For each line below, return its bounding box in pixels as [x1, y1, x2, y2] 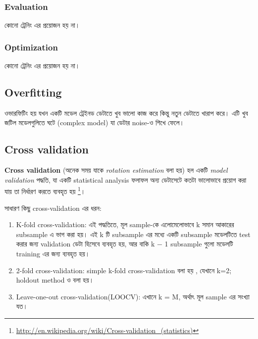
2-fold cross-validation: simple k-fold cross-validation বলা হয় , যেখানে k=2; [16, 265, 232, 275]
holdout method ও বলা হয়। [16, 275, 94, 285]
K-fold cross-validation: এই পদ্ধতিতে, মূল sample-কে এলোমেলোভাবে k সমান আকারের [16, 219, 234, 230]
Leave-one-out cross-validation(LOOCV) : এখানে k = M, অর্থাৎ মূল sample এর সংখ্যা [16, 291, 250, 301]
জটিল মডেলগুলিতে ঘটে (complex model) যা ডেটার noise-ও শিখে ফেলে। [4, 117, 184, 128]
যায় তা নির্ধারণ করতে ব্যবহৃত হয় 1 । [4, 185, 86, 196]
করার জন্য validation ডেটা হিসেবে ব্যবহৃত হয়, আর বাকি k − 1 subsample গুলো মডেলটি [16, 239, 233, 249]
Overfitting [4, 85, 62, 100]
